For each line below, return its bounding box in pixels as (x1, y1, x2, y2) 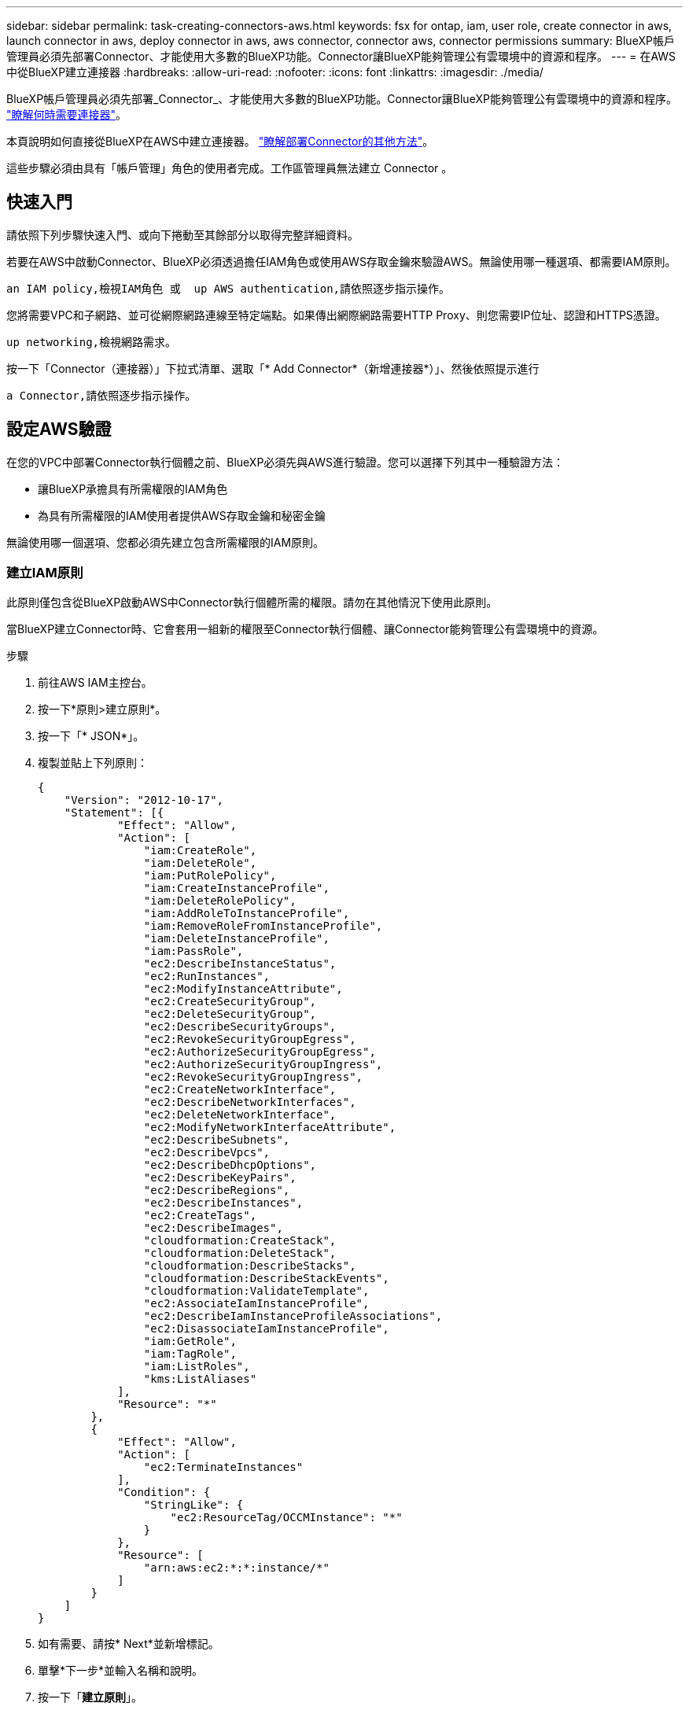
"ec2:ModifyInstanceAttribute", (143, 982, 343, 996)
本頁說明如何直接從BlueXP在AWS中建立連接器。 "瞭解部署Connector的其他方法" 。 (6, 135, 434, 148)
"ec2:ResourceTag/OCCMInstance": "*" (170, 1511, 403, 1524)
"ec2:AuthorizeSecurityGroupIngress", (143, 1058, 383, 1071)
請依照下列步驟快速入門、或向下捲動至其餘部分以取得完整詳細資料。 (6, 227, 359, 241)
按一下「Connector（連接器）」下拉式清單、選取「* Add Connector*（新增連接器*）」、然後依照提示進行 (6, 361, 540, 375)
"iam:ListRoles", (143, 1360, 250, 1373)
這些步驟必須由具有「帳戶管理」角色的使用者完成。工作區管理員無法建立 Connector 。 (6, 161, 453, 175)
